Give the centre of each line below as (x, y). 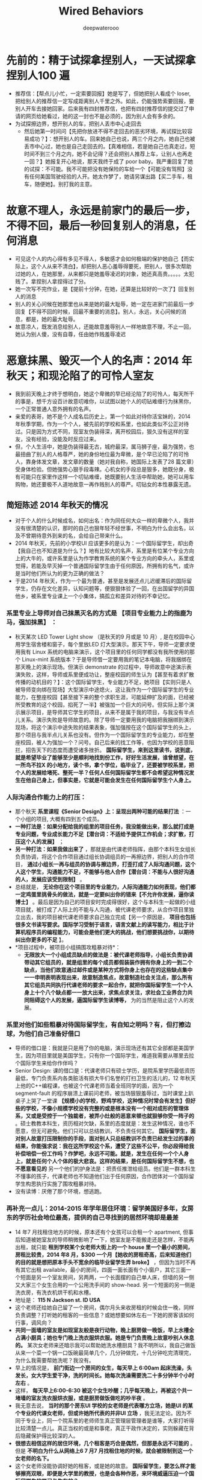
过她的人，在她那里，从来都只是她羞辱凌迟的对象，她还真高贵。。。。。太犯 (104, 273)
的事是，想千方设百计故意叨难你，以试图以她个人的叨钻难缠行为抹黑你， (104, 401)
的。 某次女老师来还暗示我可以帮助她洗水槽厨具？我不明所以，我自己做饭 (105, 1345)
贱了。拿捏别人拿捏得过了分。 (52, 281)
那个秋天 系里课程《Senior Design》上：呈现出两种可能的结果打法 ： (100, 811)
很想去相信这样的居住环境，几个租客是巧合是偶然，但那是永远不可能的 (102, 1443)
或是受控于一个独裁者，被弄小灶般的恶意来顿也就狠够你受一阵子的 (112, 1116)
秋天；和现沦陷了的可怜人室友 (80, 376)
